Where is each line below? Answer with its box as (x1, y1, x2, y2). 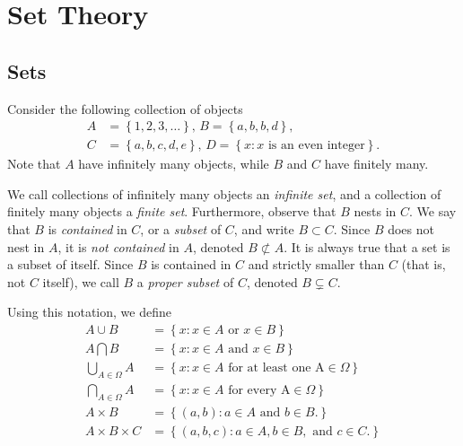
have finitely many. (324, 154, 429, 173)
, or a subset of (140, 220, 222, 239)
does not (388, 220, 434, 239)
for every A (228, 383, 291, 397)
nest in (7, 237, 45, 256)
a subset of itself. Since (7, 255, 134, 274)
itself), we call (42, 272, 119, 291)
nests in (354, 202, 397, 221)
